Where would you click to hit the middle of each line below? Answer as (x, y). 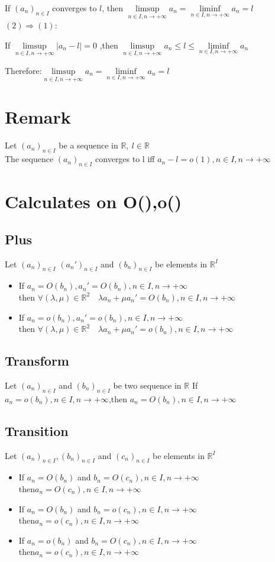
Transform (37, 361)
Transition (37, 430)
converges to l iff (125, 159)
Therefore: (23, 71)
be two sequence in (147, 385)
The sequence (29, 159)
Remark (38, 117)
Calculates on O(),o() (93, 201)
